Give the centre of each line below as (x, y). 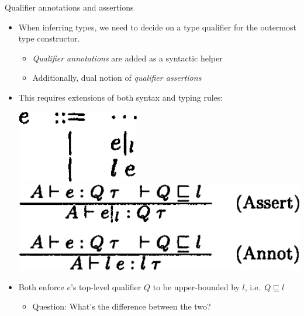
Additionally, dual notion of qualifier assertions (117, 78)
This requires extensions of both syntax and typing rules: (121, 97)
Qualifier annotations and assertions (69, 7)
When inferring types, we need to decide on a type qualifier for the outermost (157, 27)
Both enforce (41, 286)
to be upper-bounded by (196, 286)
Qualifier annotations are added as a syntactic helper (127, 58)
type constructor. (49, 38)
